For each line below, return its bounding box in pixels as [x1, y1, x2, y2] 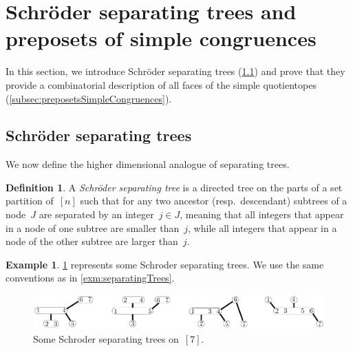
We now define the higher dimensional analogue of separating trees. [6, 157, 290, 171]
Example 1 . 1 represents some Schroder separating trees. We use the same [6, 257, 324, 271]
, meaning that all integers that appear [180, 207, 344, 222]
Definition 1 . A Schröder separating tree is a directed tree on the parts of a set [6, 180, 343, 194]
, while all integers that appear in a [188, 220, 337, 235]
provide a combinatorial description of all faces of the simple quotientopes [6, 77, 317, 92]
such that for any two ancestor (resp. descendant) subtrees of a [80, 193, 347, 208]
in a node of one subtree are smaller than [6, 220, 180, 235]
